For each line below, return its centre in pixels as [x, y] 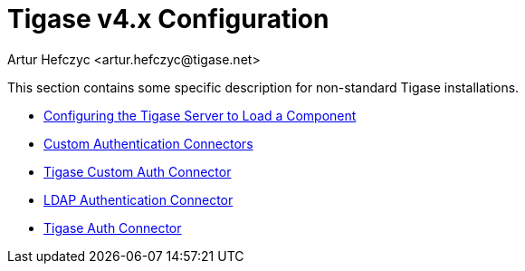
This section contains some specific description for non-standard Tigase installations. [263, 87]
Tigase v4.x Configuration [168, 19]
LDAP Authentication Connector [138, 199]
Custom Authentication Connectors [148, 143]
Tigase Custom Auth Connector [138, 171]
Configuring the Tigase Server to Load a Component [200, 115]
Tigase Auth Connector [113, 227]
